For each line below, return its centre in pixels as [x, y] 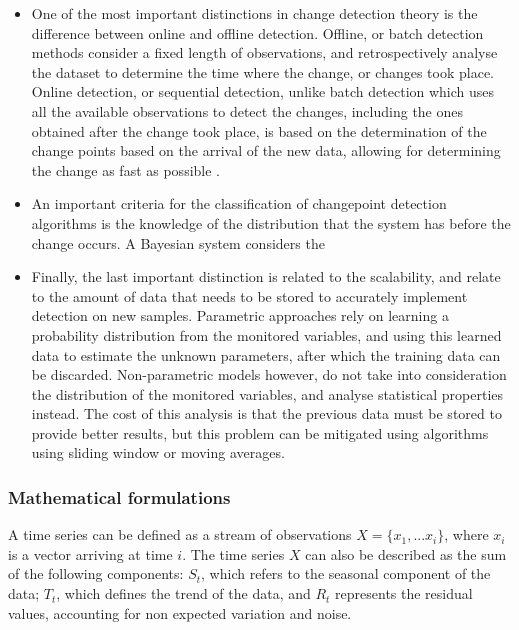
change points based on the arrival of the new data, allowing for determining [266, 150]
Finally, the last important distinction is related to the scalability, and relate [266, 276]
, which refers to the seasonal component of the [346, 573]
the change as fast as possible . [125, 169]
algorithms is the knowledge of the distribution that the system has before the [271, 222]
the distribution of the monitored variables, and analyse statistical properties [267, 393]
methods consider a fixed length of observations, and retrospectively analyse [264, 52]
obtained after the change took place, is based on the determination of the [259, 130]
